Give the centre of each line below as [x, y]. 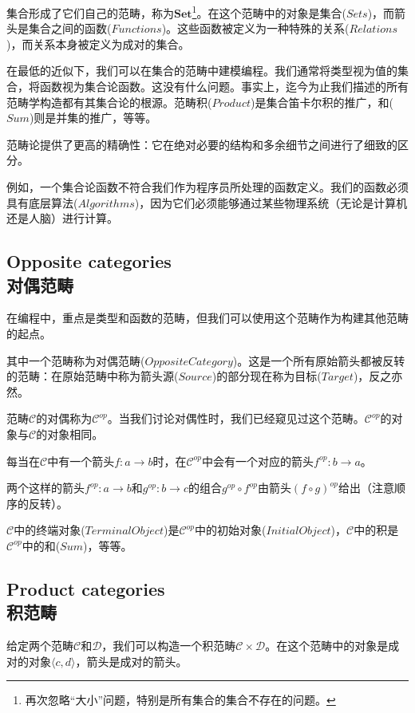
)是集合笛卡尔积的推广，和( [322, 102]
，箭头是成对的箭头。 [131, 661]
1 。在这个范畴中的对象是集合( [269, 12]
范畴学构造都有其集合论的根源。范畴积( [109, 102]
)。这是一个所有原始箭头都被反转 [319, 360]
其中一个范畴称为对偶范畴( [76, 360]
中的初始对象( [231, 530]
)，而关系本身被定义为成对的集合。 [98, 43]
